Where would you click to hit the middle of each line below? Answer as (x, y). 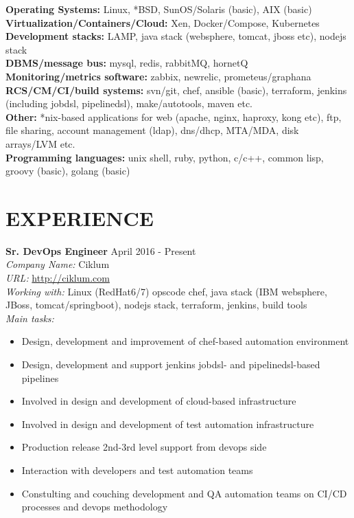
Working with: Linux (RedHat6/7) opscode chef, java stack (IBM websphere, (166, 291)
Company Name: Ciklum (58, 264)
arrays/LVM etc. (40, 143)
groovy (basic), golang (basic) (68, 171)
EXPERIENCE (80, 217)
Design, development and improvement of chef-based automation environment (185, 341)
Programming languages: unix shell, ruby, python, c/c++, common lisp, (165, 157)
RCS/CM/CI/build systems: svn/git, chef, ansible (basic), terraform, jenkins (176, 90)
